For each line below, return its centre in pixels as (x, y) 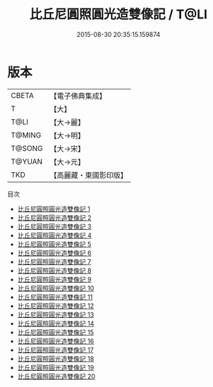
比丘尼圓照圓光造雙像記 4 (54, 235)
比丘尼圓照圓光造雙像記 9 (54, 279)
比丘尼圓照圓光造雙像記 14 (56, 323)
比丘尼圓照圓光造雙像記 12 (55, 306)
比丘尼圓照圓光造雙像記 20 (56, 376)
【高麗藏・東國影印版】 (89, 175)
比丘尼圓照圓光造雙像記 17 (55, 350)
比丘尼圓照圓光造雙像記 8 (54, 270)
